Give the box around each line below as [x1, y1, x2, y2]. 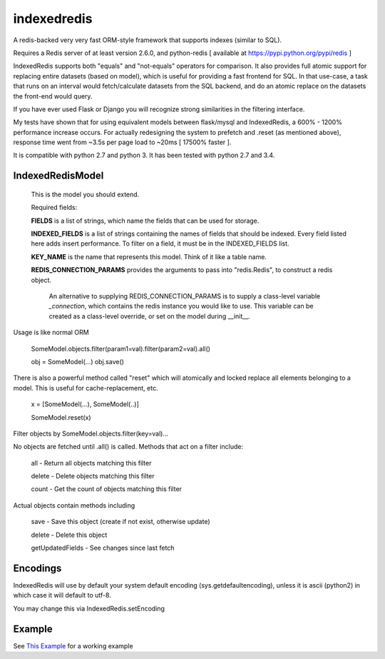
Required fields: [31, 203, 78, 212]
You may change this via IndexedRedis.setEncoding [13, 604, 165, 613]
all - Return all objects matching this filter [31, 458, 152, 467]
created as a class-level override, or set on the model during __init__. [48, 311, 251, 321]
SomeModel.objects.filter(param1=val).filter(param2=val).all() [31, 344, 210, 353]
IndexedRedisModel [13, 170, 104, 182]
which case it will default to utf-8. [13, 591, 112, 600]
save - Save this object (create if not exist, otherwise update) [31, 518, 210, 526]
